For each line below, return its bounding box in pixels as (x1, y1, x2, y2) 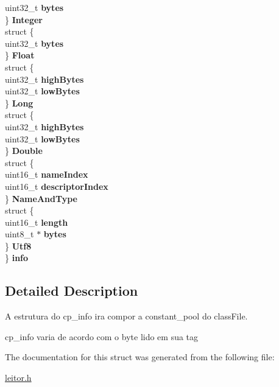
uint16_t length (5, 215, 68, 228)
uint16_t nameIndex (5, 168, 88, 181)
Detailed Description (5, 281, 138, 300)
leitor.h (5, 371, 32, 384)
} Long (5, 96, 34, 109)
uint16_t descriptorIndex (5, 180, 108, 192)
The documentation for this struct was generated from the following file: (5, 350, 275, 363)
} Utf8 (5, 239, 32, 252)
